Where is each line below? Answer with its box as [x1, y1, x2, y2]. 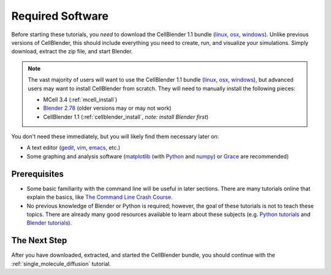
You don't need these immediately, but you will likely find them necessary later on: [11, 133, 219, 141]
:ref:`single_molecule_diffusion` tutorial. [11, 260, 112, 267]
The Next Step [11, 235, 67, 246]
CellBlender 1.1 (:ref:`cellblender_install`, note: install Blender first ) [43, 113, 209, 120]
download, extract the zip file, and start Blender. [11, 48, 133, 55]
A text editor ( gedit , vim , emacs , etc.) [26, 144, 121, 152]
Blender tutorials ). [26, 219, 72, 227]
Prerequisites [11, 169, 64, 179]
